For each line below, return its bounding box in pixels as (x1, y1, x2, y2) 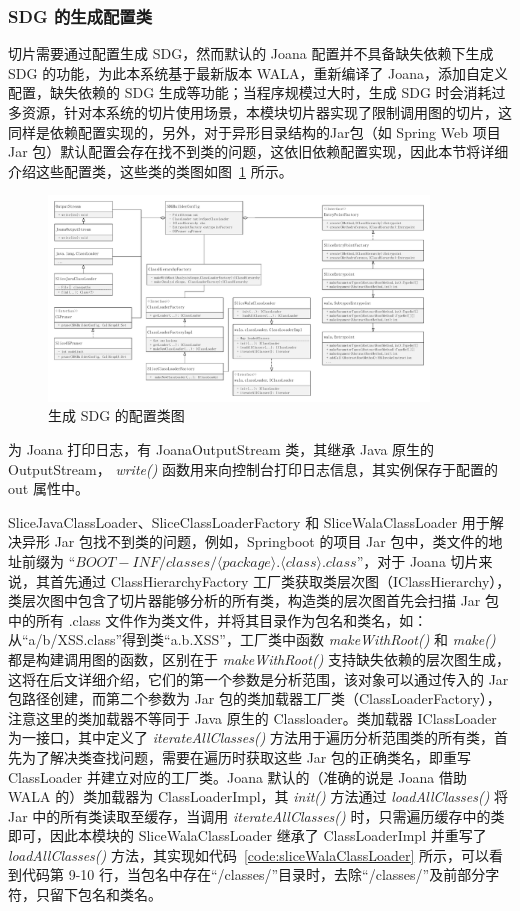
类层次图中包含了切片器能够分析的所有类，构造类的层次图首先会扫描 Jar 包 (8, 590, 500, 611)
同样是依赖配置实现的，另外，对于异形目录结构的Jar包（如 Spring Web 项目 (8, 121, 501, 142)
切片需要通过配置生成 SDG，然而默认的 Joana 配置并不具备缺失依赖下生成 (8, 43, 494, 64)
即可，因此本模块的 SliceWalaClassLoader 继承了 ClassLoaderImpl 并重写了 (8, 825, 487, 846)
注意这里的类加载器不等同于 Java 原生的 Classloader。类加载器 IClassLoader (8, 707, 497, 728)
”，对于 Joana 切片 (356, 550, 479, 571)
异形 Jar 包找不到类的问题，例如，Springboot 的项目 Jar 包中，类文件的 (21, 531, 489, 552)
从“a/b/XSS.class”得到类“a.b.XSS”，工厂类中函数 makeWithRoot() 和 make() (8, 629, 496, 650)
